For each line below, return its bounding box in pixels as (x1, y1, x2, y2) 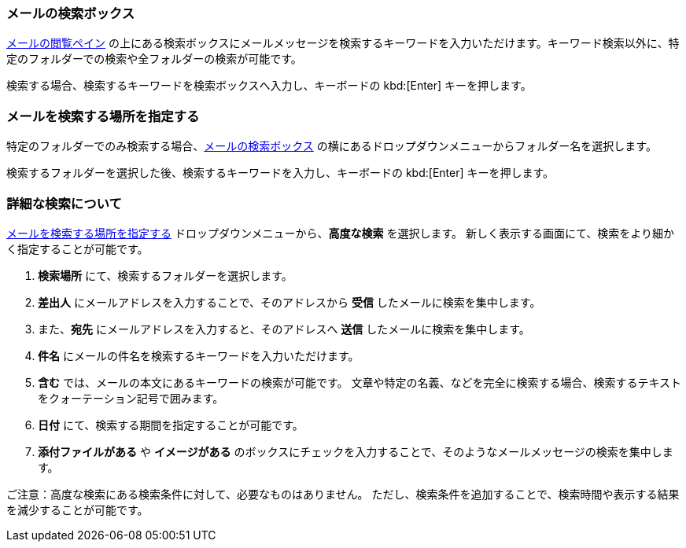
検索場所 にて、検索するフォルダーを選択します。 (38, 268, 293, 282)
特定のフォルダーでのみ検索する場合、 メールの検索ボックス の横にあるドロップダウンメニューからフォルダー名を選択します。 (6, 139, 657, 153)
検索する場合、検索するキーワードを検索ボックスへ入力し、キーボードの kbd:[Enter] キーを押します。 (6, 79, 532, 93)
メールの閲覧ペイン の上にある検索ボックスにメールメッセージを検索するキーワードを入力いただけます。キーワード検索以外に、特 (6, 36, 680, 50)
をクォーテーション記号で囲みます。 (38, 391, 224, 405)
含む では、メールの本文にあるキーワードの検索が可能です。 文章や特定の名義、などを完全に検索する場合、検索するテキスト (38, 375, 682, 389)
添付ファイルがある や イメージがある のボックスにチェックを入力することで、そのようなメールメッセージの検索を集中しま (38, 444, 673, 458)
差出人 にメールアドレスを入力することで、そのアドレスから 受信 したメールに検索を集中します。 (38, 295, 541, 309)
